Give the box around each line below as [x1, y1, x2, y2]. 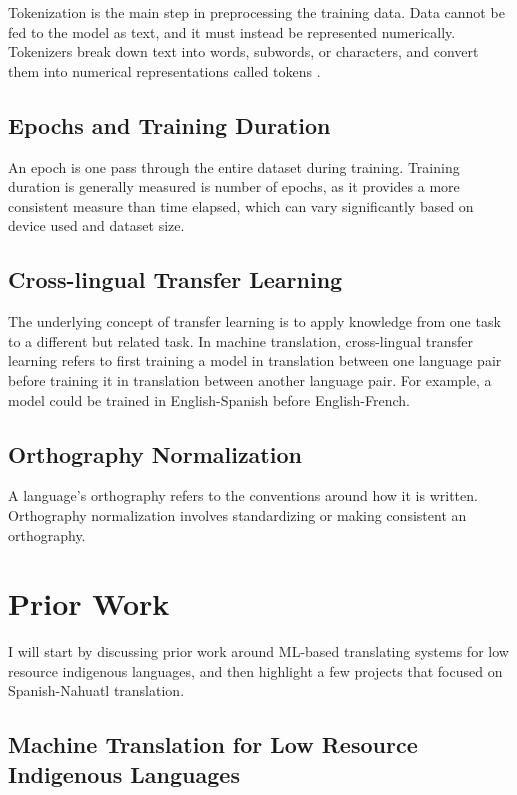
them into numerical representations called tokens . [8, 60, 321, 81]
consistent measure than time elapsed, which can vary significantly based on [8, 195, 474, 216]
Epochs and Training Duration [8, 109, 331, 140]
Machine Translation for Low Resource [8, 729, 418, 760]
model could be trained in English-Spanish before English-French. [8, 389, 410, 410]
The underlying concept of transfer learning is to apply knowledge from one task [8, 311, 501, 332]
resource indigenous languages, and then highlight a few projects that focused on [8, 660, 503, 681]
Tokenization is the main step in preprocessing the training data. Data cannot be [8, 2, 505, 22]
